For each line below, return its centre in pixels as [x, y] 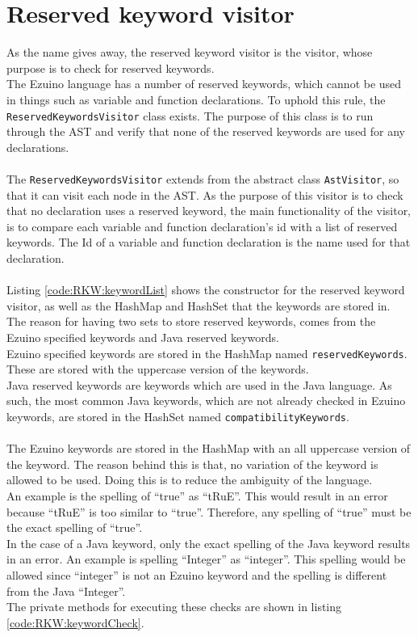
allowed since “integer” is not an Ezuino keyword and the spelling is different [197, 574]
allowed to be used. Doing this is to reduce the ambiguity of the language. [190, 480]
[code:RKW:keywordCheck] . [75, 622]
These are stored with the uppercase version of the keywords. [158, 369]
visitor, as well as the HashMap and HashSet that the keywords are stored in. [199, 305]
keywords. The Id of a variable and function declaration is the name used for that [209, 242]
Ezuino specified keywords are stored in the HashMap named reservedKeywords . [207, 353]
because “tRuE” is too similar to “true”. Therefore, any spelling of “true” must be [209, 511]
